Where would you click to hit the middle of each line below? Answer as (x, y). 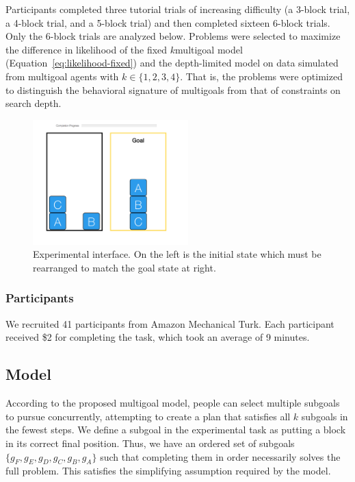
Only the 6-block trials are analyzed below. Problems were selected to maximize (173, 36)
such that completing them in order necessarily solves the (220, 456)
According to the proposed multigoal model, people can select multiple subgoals (173, 403)
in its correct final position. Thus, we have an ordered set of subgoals (150, 443)
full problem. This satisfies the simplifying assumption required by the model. (168, 471)
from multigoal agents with (62, 76)
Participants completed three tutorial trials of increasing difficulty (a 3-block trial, (178, 9)
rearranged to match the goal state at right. (124, 267)
